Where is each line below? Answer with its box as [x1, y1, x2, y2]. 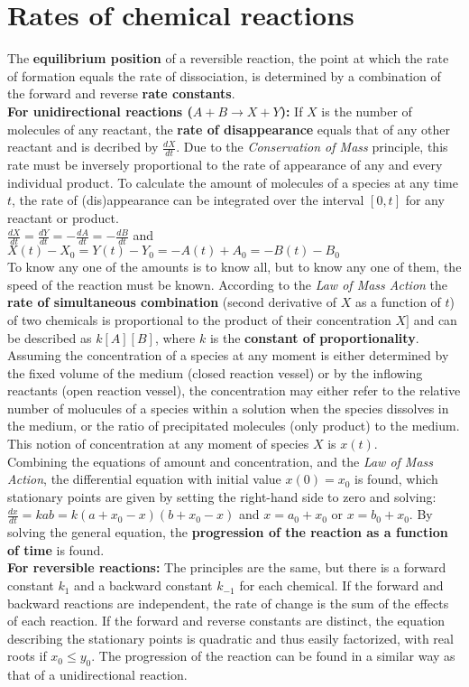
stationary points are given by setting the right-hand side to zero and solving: [7, 487, 437, 506]
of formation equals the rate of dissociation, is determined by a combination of [7, 66, 441, 85]
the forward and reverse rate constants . [7, 84, 235, 103]
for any [405, 190, 445, 209]
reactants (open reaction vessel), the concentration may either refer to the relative [7, 381, 461, 400]
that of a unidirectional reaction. [7, 665, 188, 684]
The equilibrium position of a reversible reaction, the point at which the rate [7, 49, 449, 68]
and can [413, 310, 457, 329]
